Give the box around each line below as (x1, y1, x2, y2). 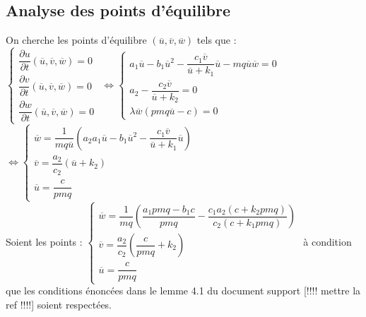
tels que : (196, 32, 237, 47)
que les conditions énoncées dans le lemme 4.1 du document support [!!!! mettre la (6, 283, 361, 298)
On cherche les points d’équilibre (6, 32, 147, 47)
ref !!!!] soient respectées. (6, 297, 112, 311)
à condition (303, 234, 352, 249)
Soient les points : (6, 234, 83, 249)
